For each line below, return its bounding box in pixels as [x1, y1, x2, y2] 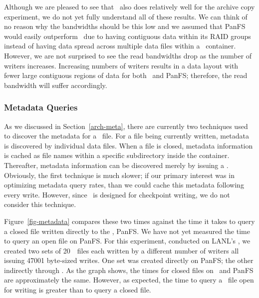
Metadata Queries [4, 101, 78, 113]
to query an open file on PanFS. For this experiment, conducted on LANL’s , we [4, 235, 251, 246]
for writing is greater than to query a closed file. [4, 284, 151, 295]
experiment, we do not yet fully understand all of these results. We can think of [4, 11, 248, 21]
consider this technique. [4, 199, 76, 209]
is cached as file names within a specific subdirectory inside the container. [4, 150, 230, 160]
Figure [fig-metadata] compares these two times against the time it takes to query [4, 215, 255, 226]
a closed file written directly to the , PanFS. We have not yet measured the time [4, 225, 250, 236]
